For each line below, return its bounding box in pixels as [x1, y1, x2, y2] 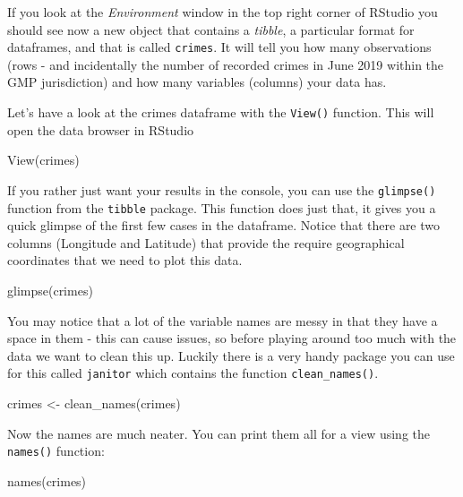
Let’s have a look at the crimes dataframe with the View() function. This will [7, 103, 434, 122]
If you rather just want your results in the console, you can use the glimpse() [7, 180, 436, 199]
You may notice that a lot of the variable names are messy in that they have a [7, 311, 438, 330]
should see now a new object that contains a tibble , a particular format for [7, 20, 415, 39]
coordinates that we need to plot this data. [7, 251, 243, 270]
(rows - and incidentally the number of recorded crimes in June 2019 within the [7, 55, 444, 73]
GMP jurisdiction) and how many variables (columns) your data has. [7, 73, 387, 91]
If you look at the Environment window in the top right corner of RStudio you [7, 3, 438, 21]
